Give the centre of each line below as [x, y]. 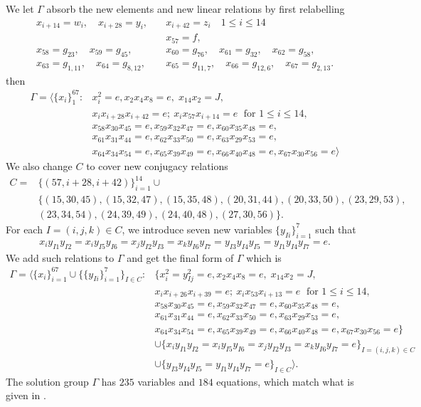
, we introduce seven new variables [197, 229]
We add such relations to [60, 257]
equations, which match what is [285, 381]
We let [20, 9]
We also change [39, 165]
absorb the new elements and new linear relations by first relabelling [196, 9]
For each [24, 229]
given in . [26, 395]
